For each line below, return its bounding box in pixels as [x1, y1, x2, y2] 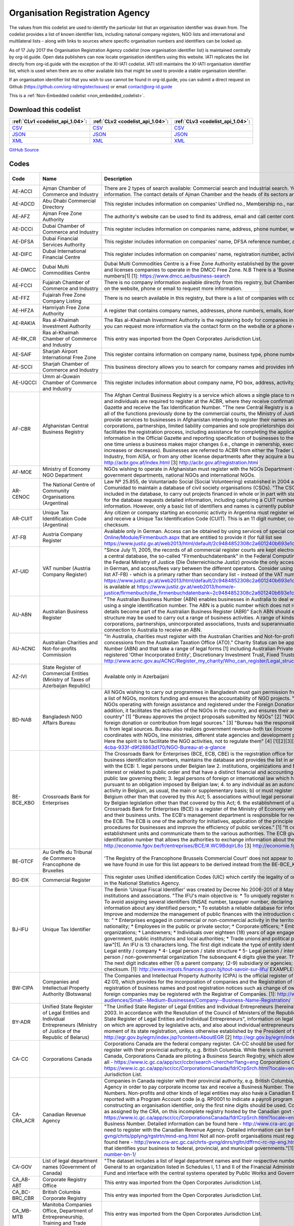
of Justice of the [42, 1027, 81, 1034]
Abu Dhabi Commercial [42, 197, 96, 204]
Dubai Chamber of [42, 222, 85, 229]
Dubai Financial [42, 235, 78, 242]
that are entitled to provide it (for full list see [181, 534, 282, 540]
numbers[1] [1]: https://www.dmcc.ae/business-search [104, 272, 230, 279]
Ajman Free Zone [42, 210, 82, 217]
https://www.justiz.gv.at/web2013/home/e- [136, 583, 236, 590]
